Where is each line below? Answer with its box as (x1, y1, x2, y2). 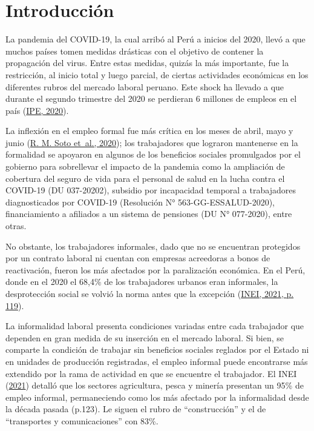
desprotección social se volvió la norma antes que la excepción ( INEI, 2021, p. (5, 287, 294, 299)
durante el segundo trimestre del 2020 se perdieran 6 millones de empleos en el (5, 92, 297, 105)
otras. (5, 219, 27, 232)
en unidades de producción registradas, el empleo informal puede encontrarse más (5, 355, 308, 367)
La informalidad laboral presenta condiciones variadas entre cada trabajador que (5, 319, 304, 332)
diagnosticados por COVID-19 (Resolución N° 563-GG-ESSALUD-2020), (5, 195, 275, 208)
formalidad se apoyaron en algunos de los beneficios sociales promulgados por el (5, 148, 301, 161)
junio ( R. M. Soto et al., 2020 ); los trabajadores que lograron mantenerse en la (5, 136, 298, 149)
